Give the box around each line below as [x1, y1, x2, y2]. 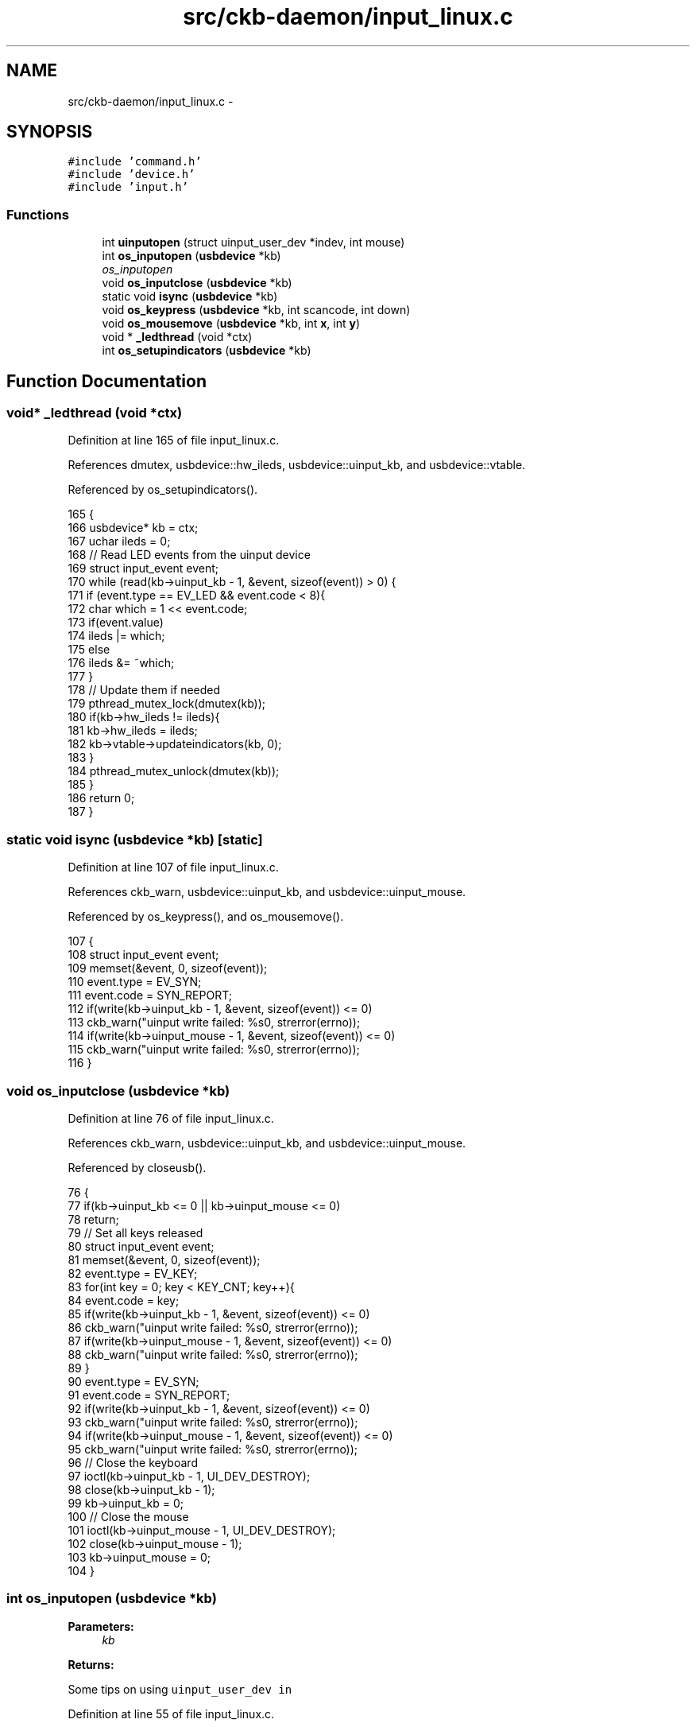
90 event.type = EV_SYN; [68, 1374, 199, 1388]
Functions [6, 206, 69, 223]
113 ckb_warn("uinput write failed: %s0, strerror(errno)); [68, 1015, 361, 1030]
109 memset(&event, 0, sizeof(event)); [68, 961, 268, 976]
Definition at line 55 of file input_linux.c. [68, 1706, 275, 1721]
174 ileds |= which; [68, 629, 165, 643]
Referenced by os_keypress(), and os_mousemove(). [68, 910, 344, 924]
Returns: [68, 1657, 114, 1671]
